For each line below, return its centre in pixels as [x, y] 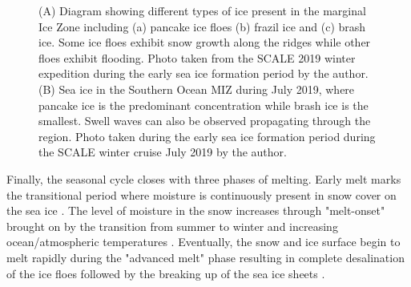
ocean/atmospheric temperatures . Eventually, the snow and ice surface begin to [203, 242]
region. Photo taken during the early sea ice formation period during [207, 136]
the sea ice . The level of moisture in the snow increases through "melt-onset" [196, 210]
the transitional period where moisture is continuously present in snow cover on [201, 194]
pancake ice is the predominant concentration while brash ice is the [203, 105]
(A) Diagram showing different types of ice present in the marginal [202, 10]
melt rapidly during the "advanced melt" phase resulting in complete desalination [205, 257]
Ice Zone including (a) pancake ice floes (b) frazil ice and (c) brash [202, 26]
